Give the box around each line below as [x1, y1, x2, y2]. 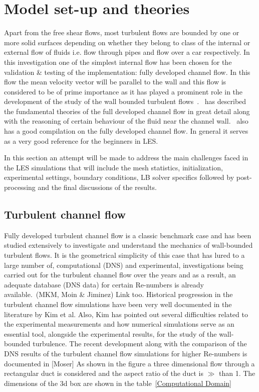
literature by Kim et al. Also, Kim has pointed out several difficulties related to [4, 309, 248, 319]
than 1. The [218, 368, 255, 378]
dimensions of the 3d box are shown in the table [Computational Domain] [4, 377, 231, 388]
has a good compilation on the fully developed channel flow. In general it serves [4, 126, 248, 136]
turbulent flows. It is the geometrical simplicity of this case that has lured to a [4, 250, 245, 260]
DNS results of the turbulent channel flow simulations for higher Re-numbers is [4, 348, 247, 358]
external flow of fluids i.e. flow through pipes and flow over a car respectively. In [4, 47, 250, 57]
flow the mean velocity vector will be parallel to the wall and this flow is [4, 76, 226, 87]
